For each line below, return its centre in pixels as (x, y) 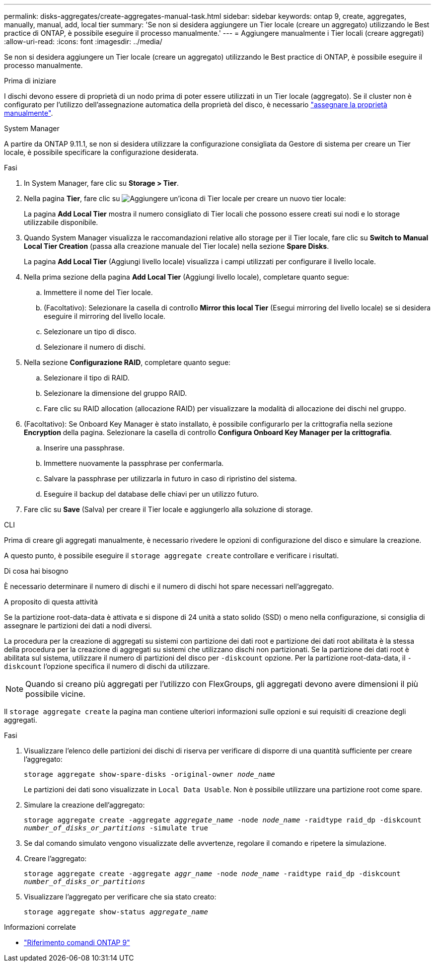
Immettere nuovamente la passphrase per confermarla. (134, 463)
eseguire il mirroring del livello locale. (105, 316)
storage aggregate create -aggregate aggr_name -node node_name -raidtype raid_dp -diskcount (212, 874)
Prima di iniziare (30, 81)
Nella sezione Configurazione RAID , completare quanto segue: (127, 362)
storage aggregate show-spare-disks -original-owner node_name (149, 774)
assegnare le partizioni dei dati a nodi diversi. (78, 626)
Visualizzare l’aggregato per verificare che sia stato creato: (120, 897)
